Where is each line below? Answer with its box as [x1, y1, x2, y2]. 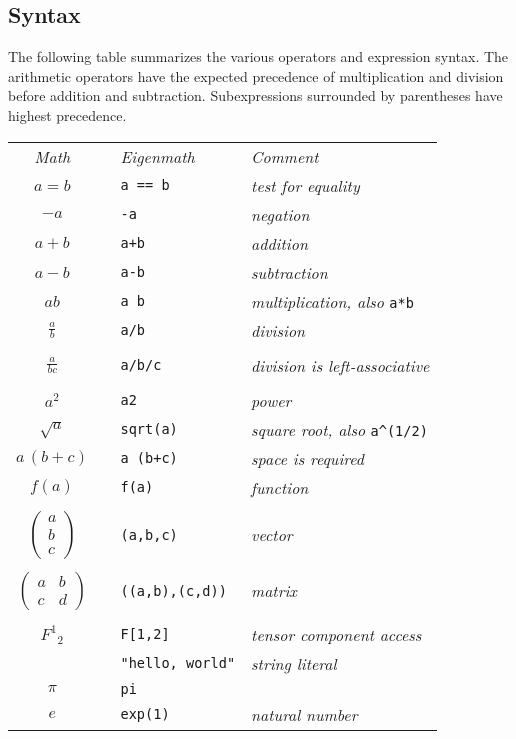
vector [251, 523, 293, 547]
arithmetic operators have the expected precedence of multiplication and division [8, 65, 504, 86]
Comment [251, 144, 319, 168]
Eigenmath [120, 144, 195, 168]
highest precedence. [8, 104, 127, 125]
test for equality [251, 173, 360, 197]
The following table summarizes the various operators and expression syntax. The [8, 46, 509, 67]
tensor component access [251, 622, 422, 646]
